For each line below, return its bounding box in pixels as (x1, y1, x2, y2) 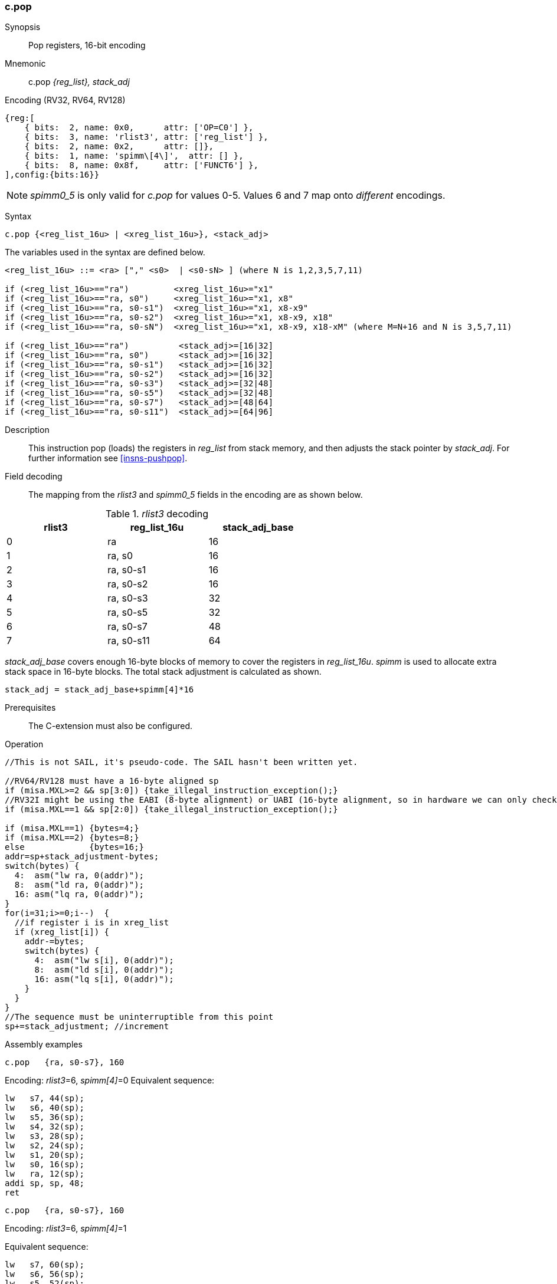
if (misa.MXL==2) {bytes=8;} (5, 833, 139, 843)
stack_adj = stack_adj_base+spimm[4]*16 (5, 685, 194, 695)
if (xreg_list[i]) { (14, 927, 110, 937)
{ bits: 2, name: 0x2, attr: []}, (24, 142, 214, 152)
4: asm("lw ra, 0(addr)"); (14, 871, 145, 881)
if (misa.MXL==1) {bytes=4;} (5, 823, 139, 833)
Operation (5, 739, 44, 750)
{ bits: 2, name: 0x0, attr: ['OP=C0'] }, (24, 123, 254, 133)
